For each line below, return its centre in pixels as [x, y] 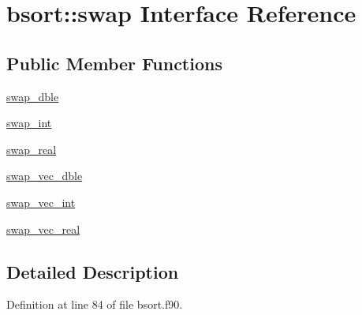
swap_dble [33, 96]
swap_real [32, 149]
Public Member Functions [114, 63]
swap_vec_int [41, 202]
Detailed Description [93, 271]
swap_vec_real [43, 229]
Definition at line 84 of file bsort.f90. [95, 304]
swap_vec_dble [45, 176]
